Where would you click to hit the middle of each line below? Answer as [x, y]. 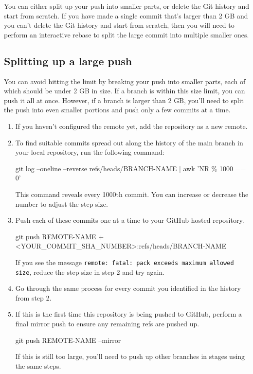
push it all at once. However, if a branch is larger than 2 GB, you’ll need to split [124, 100]
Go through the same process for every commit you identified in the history [128, 288]
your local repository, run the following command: [90, 152]
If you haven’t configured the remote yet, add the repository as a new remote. [131, 126]
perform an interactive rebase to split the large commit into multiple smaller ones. [126, 34]
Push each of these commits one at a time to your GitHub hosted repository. [130, 220]
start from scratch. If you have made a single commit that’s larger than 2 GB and [126, 15]
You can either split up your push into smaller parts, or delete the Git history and [126, 6]
